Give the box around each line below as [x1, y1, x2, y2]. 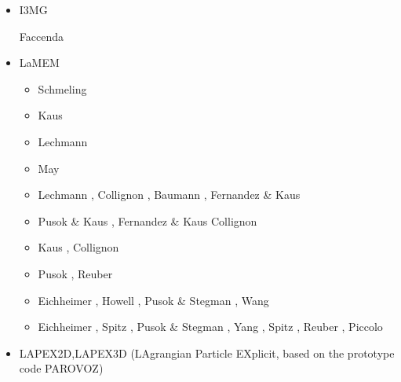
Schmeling [38, 80, 87, 97]
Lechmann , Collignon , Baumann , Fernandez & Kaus [38, 186, 301, 203]
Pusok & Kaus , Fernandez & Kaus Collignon [38, 212, 257, 229]
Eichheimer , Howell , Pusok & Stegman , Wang [38, 292, 269, 308]
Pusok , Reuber [38, 265, 113, 281]
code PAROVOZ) [19, 360, 104, 376]
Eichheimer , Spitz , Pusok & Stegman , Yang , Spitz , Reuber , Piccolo [38, 318, 383, 335]
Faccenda [19, 28, 64, 44]
